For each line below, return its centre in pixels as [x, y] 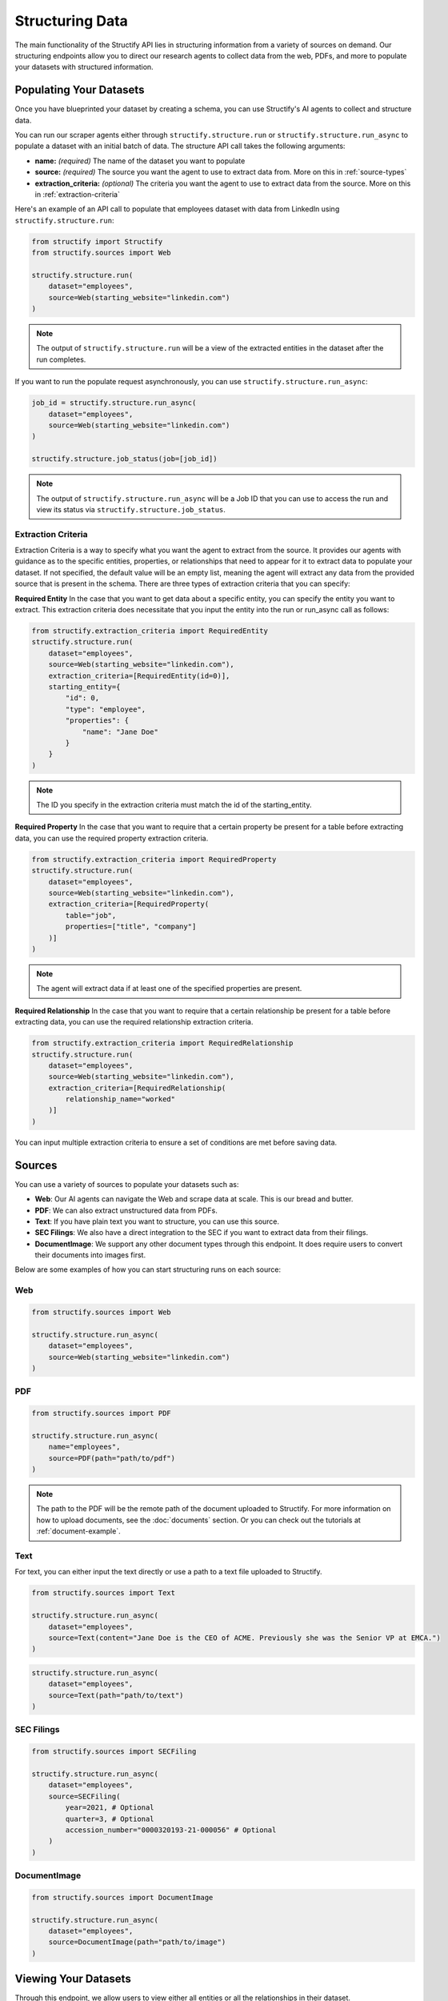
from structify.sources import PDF [101, 1414]
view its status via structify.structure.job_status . [131, 509]
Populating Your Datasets [80, 90]
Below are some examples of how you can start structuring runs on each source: [148, 1269]
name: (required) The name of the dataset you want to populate [140, 161]
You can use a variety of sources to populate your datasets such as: [127, 1184]
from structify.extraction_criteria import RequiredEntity [150, 631]
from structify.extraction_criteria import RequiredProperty [154, 859]
